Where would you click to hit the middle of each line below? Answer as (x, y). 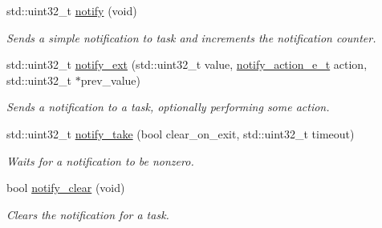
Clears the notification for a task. (88, 214)
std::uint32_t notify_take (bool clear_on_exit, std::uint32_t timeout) (181, 133)
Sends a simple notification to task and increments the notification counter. (191, 37)
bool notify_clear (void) (66, 188)
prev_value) (110, 80)
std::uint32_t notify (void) (72, 10)
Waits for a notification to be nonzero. (100, 160)
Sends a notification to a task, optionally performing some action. (168, 107)
